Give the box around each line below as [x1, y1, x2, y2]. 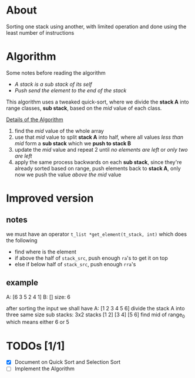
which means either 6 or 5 [6, 319, 69, 326]
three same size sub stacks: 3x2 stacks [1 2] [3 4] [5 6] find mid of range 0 [6, 311, 185, 319]
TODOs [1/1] [6, 339, 65, 353]
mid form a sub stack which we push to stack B [14, 139, 131, 147]
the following [6, 236, 38, 244]
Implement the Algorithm [14, 365, 75, 372]
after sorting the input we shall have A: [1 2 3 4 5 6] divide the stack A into [6, 305, 185, 312]
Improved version [6, 192, 94, 205]
